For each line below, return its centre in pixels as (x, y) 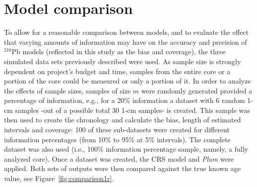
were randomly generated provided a (197, 90)
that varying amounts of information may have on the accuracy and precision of (126, 42)
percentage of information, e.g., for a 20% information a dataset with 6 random (125, 100)
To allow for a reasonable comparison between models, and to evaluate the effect (127, 32)
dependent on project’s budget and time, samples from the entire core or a (117, 71)
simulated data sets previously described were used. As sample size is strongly (123, 61)
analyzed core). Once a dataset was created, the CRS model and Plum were (119, 158)
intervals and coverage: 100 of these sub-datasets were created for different (117, 130)
